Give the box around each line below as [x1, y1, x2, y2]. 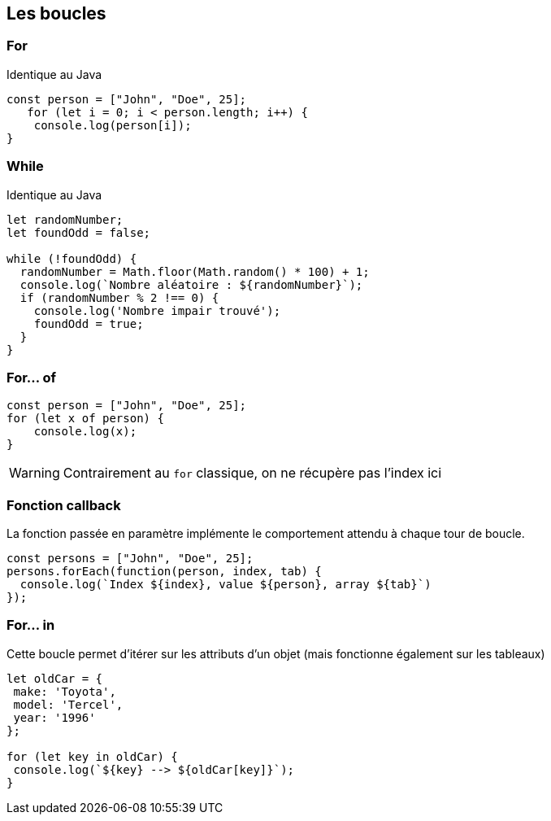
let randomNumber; [7, 212, 124, 226]
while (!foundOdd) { [7, 251, 137, 265]
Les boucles [7, 3, 106, 24]
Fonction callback [7, 496, 121, 513]
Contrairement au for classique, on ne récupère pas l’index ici [63, 465, 442, 482]
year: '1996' [13, 710, 96, 724]
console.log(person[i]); [33, 118, 192, 132]
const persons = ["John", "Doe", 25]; [7, 552, 254, 566]
